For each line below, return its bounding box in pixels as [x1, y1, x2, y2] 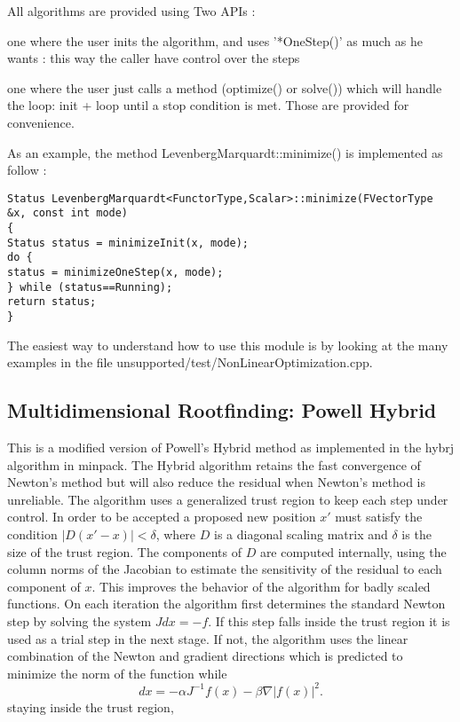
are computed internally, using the [259, 542, 447, 561]
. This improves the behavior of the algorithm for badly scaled [91, 577, 431, 595]
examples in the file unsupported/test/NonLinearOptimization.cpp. [7, 353, 373, 372]
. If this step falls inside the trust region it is [208, 611, 450, 630]
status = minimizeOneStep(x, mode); [7, 266, 224, 279]
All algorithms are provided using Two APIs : [7, 2, 256, 20]
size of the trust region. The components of [7, 542, 242, 561]
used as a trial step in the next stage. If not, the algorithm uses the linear [7, 629, 408, 647]
